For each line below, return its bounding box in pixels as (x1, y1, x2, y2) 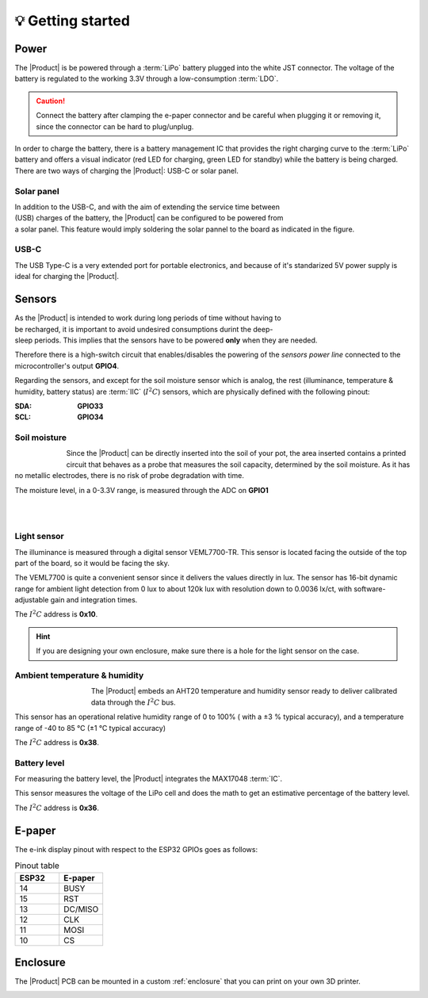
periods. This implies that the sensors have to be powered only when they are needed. (34, 335, 318, 345)
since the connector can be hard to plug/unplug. (36, 121, 194, 131)
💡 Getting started (14, 12, 131, 29)
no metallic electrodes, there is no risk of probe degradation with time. (14, 471, 245, 480)
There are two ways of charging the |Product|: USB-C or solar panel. (14, 166, 239, 175)
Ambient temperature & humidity (14, 670, 144, 681)
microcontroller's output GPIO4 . (14, 361, 119, 370)
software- (353, 583, 386, 594)
